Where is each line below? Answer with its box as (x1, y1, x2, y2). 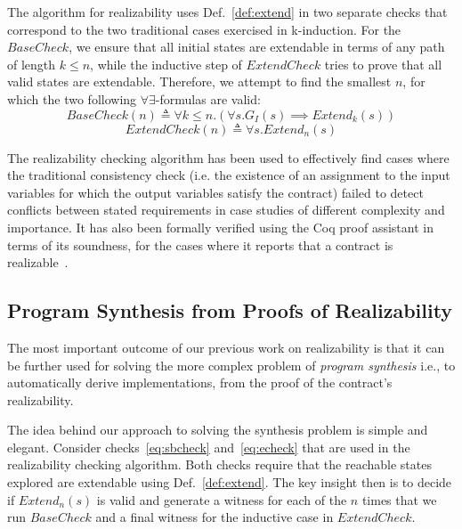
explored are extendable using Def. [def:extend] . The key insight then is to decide (7, 473, 452, 492)
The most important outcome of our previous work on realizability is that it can (7, 338, 445, 356)
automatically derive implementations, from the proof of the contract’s (7, 373, 393, 392)
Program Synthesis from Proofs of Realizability (7, 297, 453, 324)
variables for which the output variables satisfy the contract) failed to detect (7, 183, 424, 201)
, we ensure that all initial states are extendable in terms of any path (69, 37, 445, 56)
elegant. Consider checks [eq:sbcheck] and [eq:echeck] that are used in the (7, 437, 410, 456)
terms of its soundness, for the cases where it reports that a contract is (7, 235, 393, 254)
